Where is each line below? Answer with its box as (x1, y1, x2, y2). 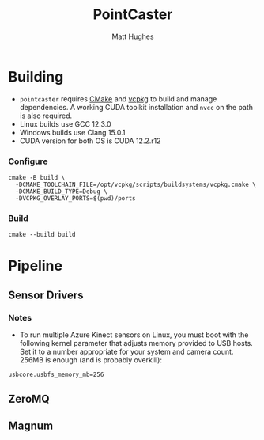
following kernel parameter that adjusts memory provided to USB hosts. (19, 339, 253, 348)
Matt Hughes (111, 32, 154, 41)
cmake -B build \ (8, 173, 66, 181)
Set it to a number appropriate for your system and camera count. (19, 347, 234, 357)
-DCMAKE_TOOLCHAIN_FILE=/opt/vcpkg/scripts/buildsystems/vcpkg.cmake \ (15, 180, 257, 188)
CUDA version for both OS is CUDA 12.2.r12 (19, 136, 161, 146)
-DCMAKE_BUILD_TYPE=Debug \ (15, 188, 108, 195)
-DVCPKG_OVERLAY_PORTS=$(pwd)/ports (15, 194, 136, 203)
